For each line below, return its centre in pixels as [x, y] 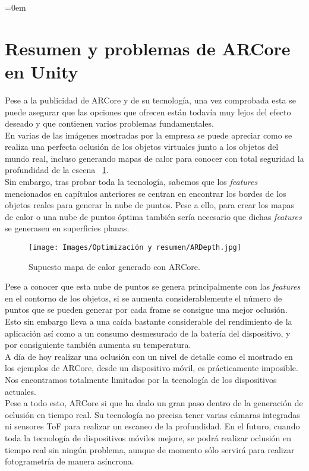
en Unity [42, 71]
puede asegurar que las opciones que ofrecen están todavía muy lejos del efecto [148, 112]
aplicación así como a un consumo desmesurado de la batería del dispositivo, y [148, 333]
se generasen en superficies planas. [67, 228]
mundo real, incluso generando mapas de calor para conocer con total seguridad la [154, 158]
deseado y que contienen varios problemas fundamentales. [109, 123]
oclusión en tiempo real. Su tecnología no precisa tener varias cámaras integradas [152, 414]
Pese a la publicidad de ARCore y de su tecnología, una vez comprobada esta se [150, 100]
